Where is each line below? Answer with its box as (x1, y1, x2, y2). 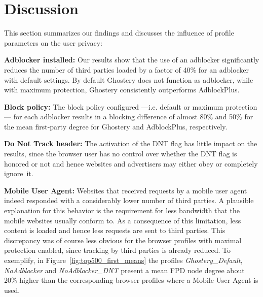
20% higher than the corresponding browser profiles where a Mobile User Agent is (4, 275, 258, 285)
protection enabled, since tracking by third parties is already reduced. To (4, 245, 231, 255)
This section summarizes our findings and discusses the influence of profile (4, 27, 234, 38)
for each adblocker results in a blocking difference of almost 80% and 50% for (13, 111, 253, 122)
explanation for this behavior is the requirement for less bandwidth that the (4, 205, 240, 216)
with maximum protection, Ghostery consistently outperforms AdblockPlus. (4, 84, 240, 95)
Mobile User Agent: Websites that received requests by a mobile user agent (4, 185, 247, 195)
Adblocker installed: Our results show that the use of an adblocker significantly (4, 54, 259, 65)
